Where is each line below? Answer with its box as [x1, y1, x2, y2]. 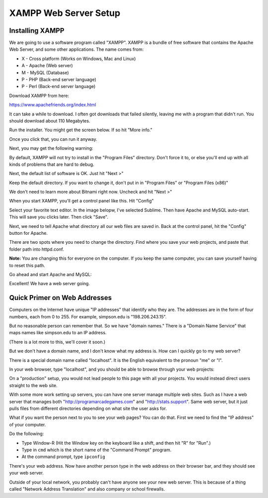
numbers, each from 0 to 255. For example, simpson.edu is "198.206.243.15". [9, 313, 167, 319]
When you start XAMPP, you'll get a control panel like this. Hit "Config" [9, 198, 154, 204]
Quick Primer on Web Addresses [9, 294, 112, 302]
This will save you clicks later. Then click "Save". [9, 214, 109, 220]
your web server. [9, 470, 44, 476]
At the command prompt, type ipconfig [21, 454, 105, 460]
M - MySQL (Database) [21, 70, 69, 76]
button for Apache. [9, 230, 48, 236]
